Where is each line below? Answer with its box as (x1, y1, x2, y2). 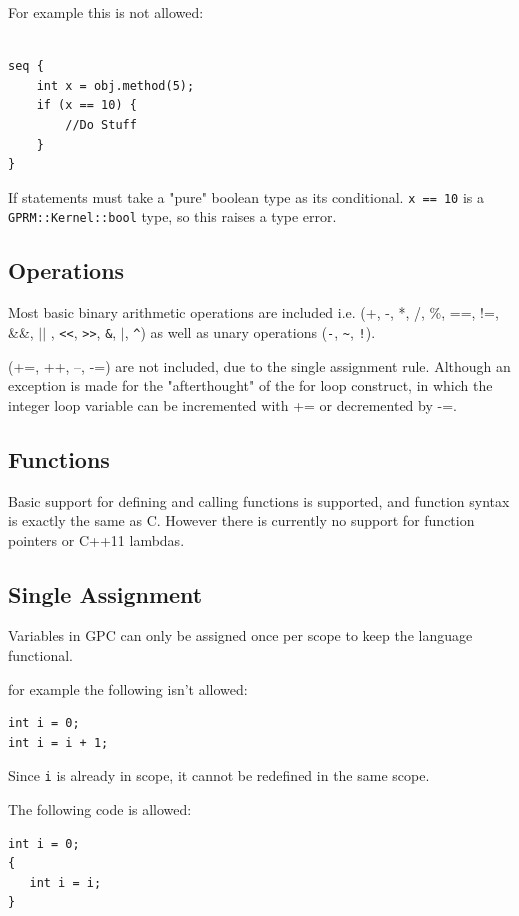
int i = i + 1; (8, 735, 109, 750)
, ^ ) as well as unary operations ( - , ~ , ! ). (124, 321, 376, 342)
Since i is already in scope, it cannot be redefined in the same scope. (8, 765, 430, 786)
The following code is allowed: (8, 799, 192, 820)
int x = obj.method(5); (36, 78, 195, 93)
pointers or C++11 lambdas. (8, 529, 185, 550)
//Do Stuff (65, 117, 137, 132)
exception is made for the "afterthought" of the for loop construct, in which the (8, 375, 493, 396)
